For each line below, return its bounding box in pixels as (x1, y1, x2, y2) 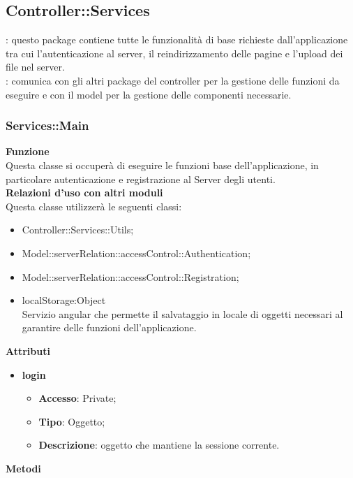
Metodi (6, 461, 41, 475)
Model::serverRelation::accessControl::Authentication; (22, 245, 251, 260)
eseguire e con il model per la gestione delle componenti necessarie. (6, 87, 292, 101)
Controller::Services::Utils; (22, 222, 134, 237)
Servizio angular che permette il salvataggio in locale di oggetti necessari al (22, 306, 343, 321)
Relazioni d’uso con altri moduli (6, 185, 163, 200)
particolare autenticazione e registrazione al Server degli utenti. (6, 171, 276, 186)
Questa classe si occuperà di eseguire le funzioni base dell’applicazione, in (6, 157, 319, 172)
